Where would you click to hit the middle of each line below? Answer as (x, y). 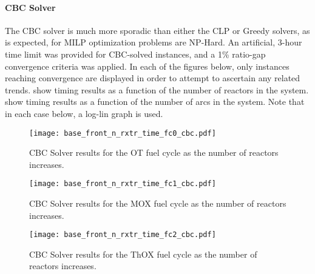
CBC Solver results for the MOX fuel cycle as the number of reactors (158, 203)
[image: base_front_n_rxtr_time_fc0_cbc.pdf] (123, 133)
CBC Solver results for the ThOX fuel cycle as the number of (143, 254)
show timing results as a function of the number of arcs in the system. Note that (155, 102)
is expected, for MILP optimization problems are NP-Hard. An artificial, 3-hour (154, 42)
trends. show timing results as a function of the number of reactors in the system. (157, 89)
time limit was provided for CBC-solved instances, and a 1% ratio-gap (135, 54)
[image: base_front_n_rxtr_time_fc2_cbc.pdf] (123, 235)
